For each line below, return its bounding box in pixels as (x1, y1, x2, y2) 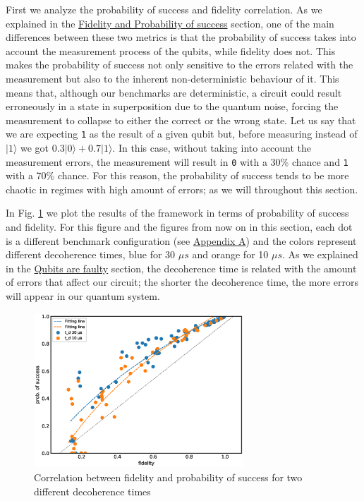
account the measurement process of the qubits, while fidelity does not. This (6, 43, 336, 58)
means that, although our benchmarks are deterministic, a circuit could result (6, 85, 342, 99)
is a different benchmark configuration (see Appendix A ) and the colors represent (6, 233, 357, 248)
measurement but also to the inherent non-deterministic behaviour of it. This (6, 71, 339, 85)
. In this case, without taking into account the (112, 140, 312, 155)
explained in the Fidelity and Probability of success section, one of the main (6, 16, 334, 30)
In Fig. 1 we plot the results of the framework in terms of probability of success (6, 205, 349, 220)
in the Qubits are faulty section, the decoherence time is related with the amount (6, 260, 357, 275)
